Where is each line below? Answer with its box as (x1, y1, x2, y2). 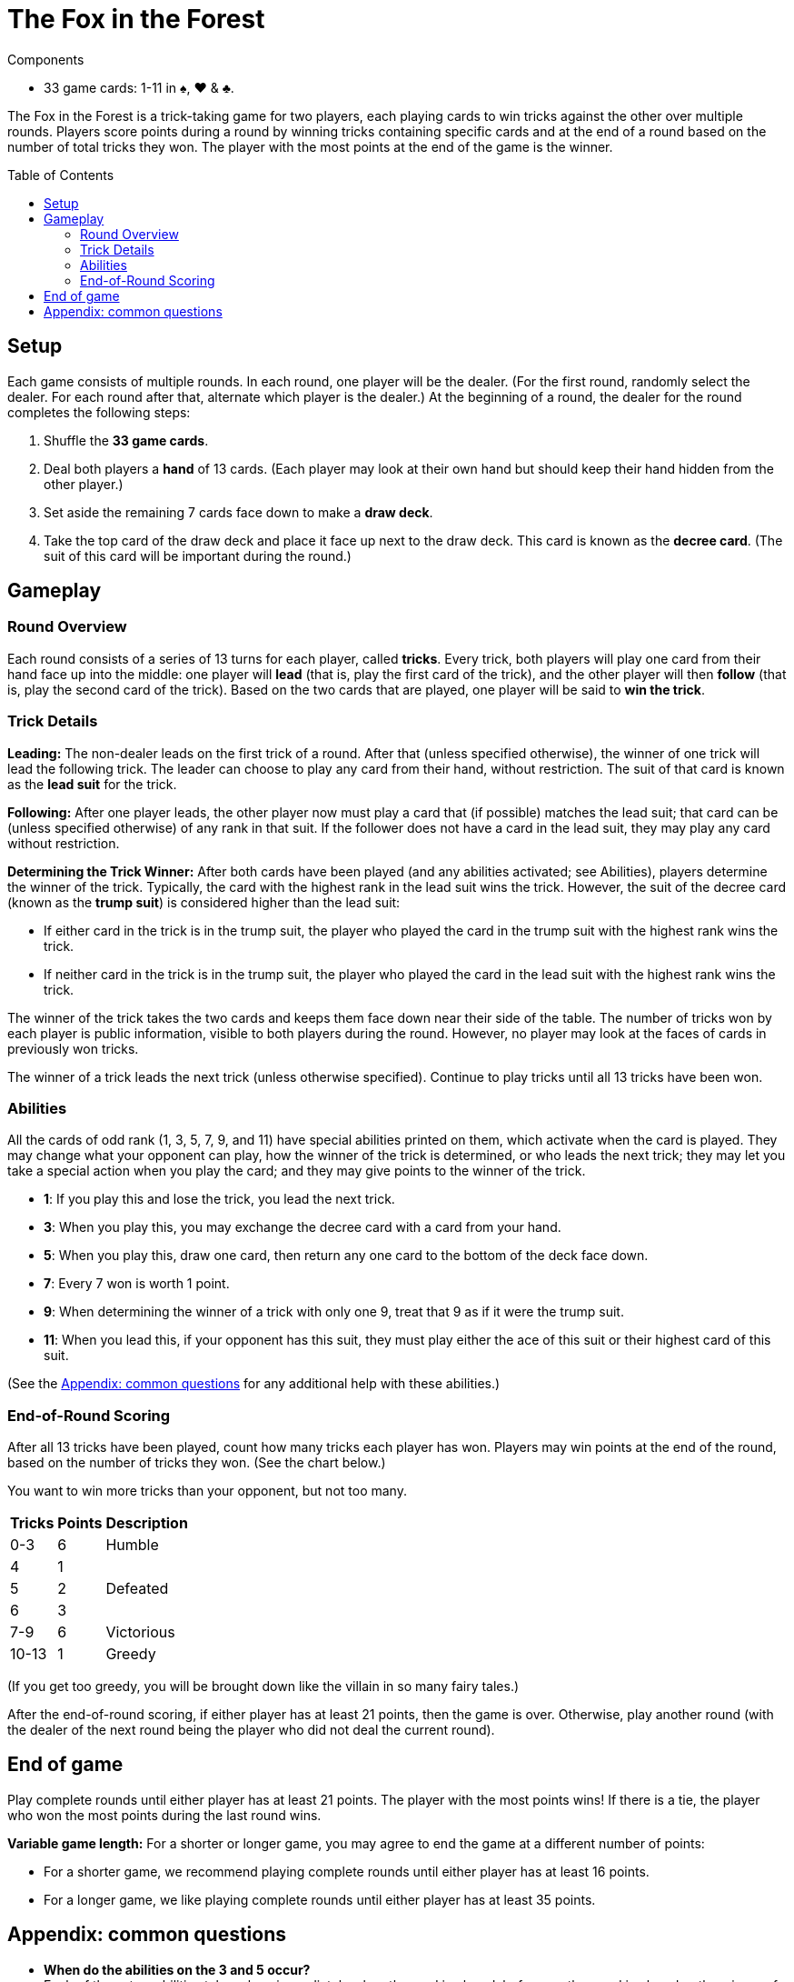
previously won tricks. (7, 1040, 139, 1056)
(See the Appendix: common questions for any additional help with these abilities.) (7, 1376, 501, 1392)
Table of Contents (7, 166, 114, 183)
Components (7, 51, 84, 67)
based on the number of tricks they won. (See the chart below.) (7, 1455, 386, 1471)
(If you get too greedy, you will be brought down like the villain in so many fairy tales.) (7, 1678, 520, 1695)
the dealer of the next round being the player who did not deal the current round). (7, 1722, 495, 1738)
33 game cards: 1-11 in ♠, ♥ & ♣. (44, 79, 234, 95)
